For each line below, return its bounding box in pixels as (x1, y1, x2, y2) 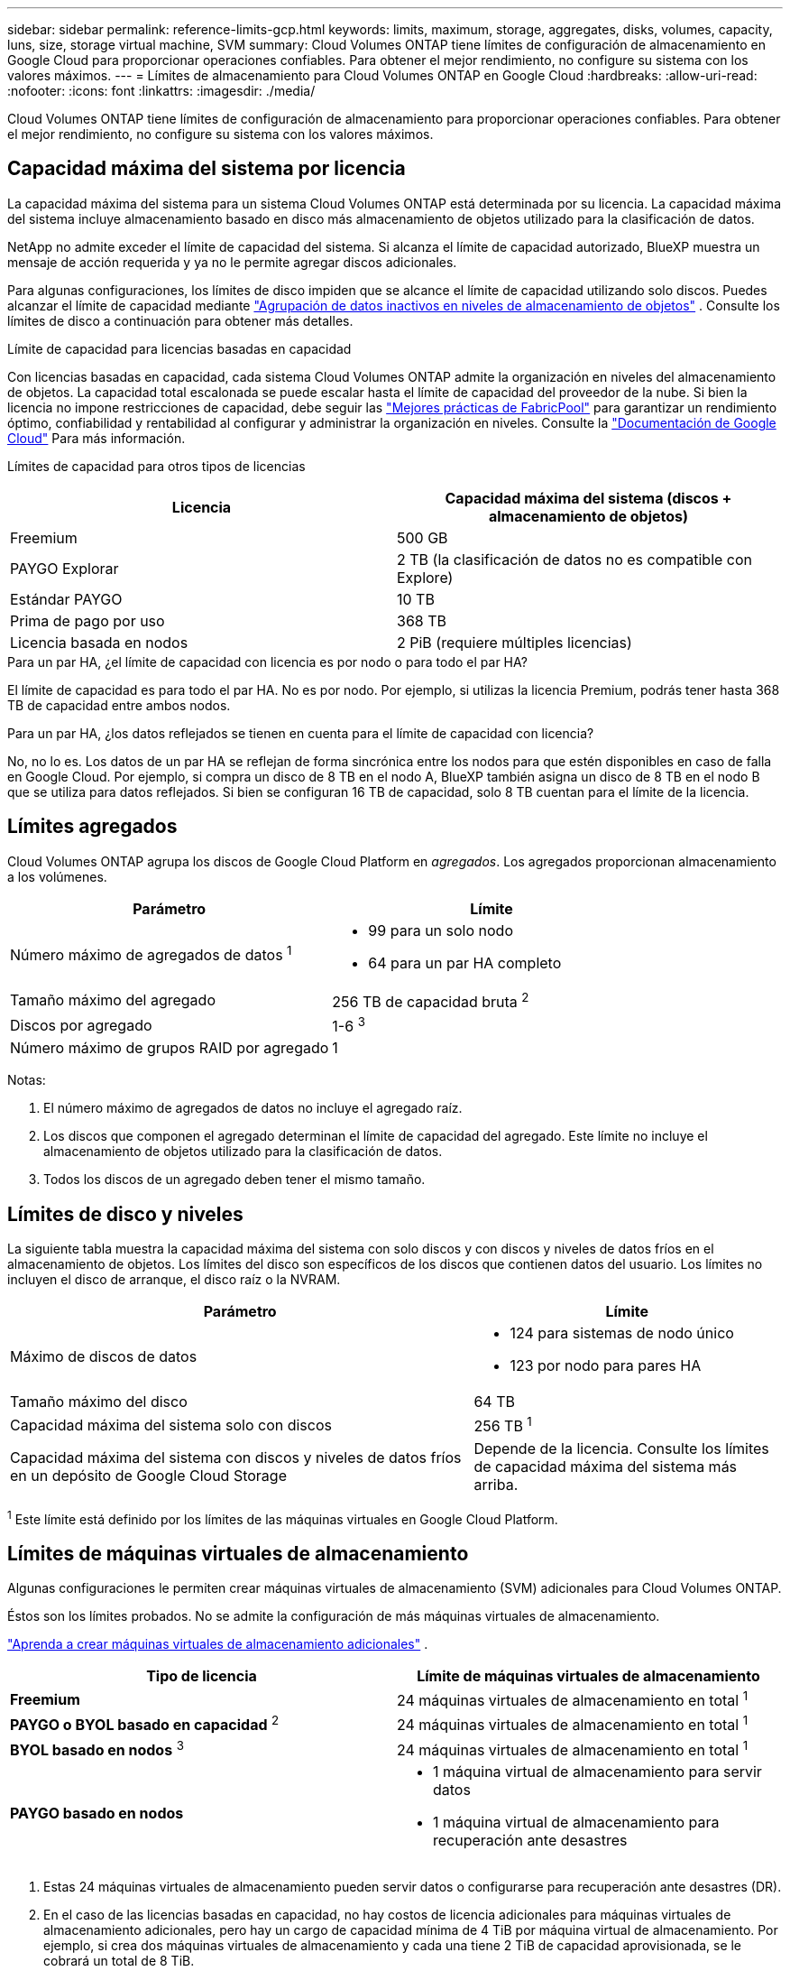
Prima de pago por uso (10, 611, 165, 630)
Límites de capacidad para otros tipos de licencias (7, 458, 306, 474)
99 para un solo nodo (368, 921, 514, 939)
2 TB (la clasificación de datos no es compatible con (397, 550, 753, 569)
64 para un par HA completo (368, 953, 562, 972)
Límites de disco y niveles (7, 1202, 243, 1226)
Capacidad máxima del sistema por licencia (7, 157, 406, 180)
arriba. (473, 1475, 519, 1494)
